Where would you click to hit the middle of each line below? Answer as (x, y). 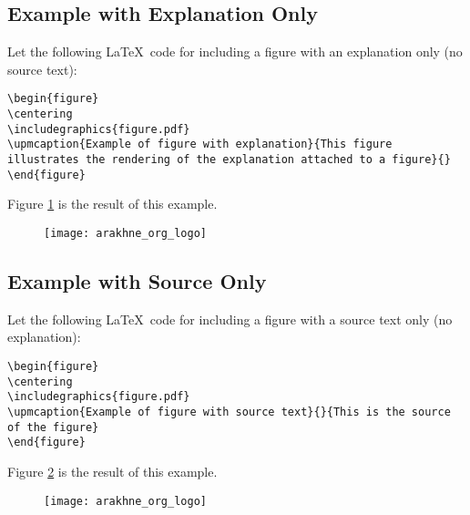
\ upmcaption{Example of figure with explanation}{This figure (200, 144)
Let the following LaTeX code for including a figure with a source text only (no (230, 319)
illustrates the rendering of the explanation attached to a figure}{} (229, 160)
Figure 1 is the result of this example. (112, 204)
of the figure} (53, 427)
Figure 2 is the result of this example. (112, 471)
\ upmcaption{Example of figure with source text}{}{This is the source (229, 412)
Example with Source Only (137, 280)
